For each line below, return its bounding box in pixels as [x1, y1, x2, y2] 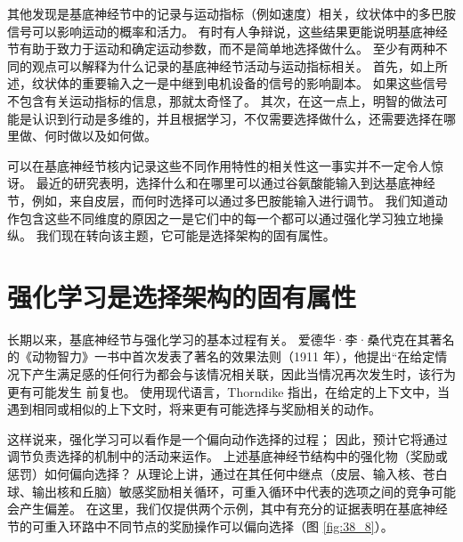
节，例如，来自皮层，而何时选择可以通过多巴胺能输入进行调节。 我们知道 [7, 190, 435, 209]
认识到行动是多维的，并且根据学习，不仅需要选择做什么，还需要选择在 [31, 109, 443, 127]
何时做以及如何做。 [44, 126, 157, 145]
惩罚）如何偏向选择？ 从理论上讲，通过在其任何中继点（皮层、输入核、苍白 [7, 465, 448, 482]
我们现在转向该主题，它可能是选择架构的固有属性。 [36, 226, 336, 245]
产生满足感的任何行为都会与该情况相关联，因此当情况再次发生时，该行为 [31, 365, 456, 384]
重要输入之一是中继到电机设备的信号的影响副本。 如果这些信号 [81, 74, 448, 93]
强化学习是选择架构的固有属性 [7, 278, 357, 314]
